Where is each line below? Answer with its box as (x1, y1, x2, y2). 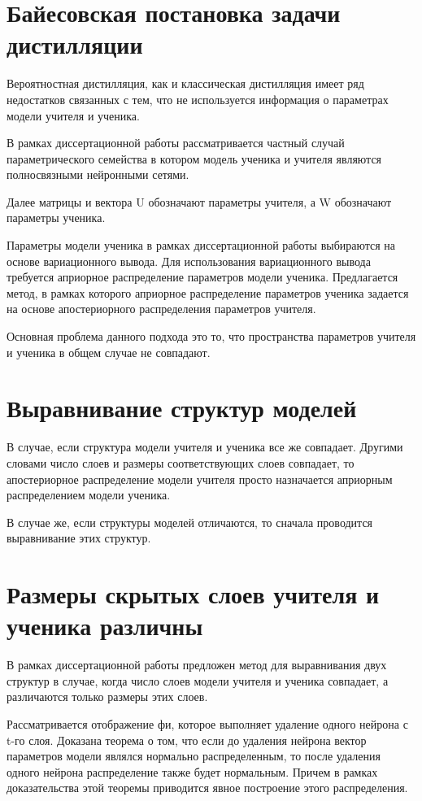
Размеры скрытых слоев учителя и (7, 577, 380, 611)
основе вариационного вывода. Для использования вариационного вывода (7, 252, 371, 269)
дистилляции (7, 28, 143, 61)
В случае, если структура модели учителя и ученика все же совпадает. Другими (7, 438, 403, 455)
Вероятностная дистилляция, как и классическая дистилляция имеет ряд (7, 75, 364, 92)
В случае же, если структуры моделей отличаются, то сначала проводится (7, 513, 373, 530)
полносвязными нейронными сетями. (7, 166, 189, 183)
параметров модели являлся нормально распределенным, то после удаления (7, 747, 381, 764)
